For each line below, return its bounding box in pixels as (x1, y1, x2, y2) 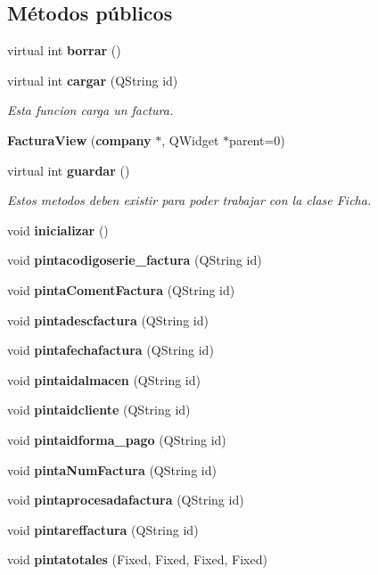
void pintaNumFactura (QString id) (7, 460, 217, 479)
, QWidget (161, 130, 219, 149)
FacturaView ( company (7, 130, 152, 149)
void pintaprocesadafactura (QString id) (7, 490, 244, 509)
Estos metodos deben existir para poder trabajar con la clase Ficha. (7, 191, 372, 209)
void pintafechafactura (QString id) (7, 341, 214, 359)
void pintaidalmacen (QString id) (7, 370, 201, 389)
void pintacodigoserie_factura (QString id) (7, 251, 262, 269)
